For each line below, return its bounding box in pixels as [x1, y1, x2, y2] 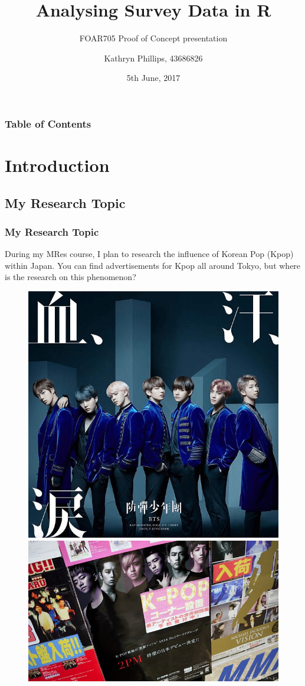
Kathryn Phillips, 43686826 [104, 51, 203, 64]
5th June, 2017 [126, 71, 181, 84]
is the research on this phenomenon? [5, 271, 136, 283]
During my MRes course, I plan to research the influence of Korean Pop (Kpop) [5, 248, 294, 260]
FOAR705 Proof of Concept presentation [79, 32, 228, 44]
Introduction [5, 153, 110, 177]
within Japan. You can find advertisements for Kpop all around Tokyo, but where [5, 259, 301, 271]
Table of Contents [5, 116, 91, 131]
